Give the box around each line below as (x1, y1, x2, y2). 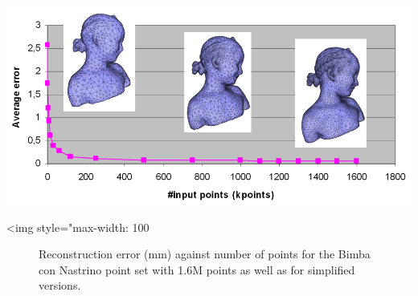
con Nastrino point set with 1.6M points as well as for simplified (39, 261, 355, 278)
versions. (39, 277, 81, 294)
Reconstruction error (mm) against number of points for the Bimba (39, 245, 371, 262)
